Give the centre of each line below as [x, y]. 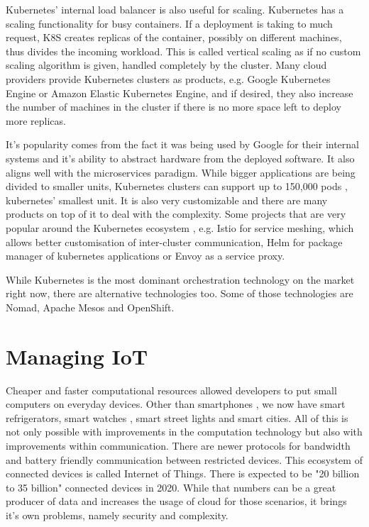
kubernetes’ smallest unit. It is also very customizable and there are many [167, 200]
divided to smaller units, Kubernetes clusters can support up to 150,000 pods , [177, 186]
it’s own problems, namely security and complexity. [117, 515]
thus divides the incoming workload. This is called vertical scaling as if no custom [183, 51]
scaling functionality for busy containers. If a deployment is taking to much [169, 23]
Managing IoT [77, 356]
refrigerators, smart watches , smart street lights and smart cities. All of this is [177, 417]
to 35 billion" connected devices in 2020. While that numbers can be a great [171, 487]
